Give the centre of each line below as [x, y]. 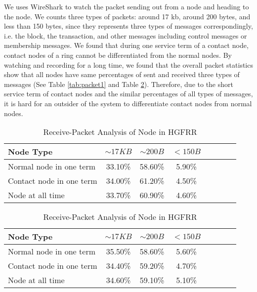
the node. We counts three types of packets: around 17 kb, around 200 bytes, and [127, 16]
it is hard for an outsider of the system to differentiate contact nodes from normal [128, 103]
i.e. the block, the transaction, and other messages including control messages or [126, 35]
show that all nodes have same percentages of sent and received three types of [122, 74]
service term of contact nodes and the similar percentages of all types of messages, [128, 94]
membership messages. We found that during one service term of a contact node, [126, 45]
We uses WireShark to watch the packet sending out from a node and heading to [127, 6]
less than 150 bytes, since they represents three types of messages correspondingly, [128, 26]
